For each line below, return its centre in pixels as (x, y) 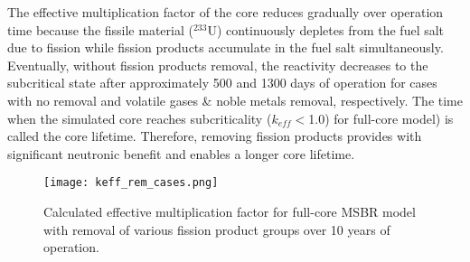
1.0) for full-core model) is (381, 118)
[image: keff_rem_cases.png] (131, 183)
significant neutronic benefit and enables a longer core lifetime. (181, 153)
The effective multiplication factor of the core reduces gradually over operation (226, 12)
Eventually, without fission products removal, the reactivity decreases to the (218, 65)
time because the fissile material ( (100, 29)
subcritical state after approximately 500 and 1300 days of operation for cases (222, 83)
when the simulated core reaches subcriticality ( (140, 118)
